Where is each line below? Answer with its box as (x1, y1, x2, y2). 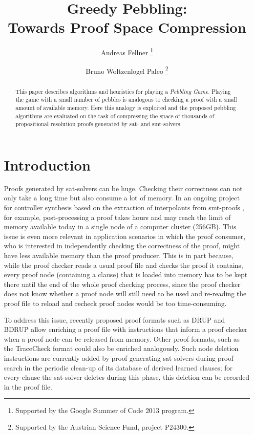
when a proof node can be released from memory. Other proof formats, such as (4, 333, 240, 344)
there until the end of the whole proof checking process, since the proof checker (4, 279, 241, 289)
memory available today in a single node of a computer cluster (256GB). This (4, 221, 236, 232)
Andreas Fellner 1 (101, 46, 153, 57)
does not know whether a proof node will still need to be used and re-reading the (4, 288, 247, 299)
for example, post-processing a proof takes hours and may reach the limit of (4, 212, 231, 222)
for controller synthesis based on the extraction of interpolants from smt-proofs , (4, 202, 245, 213)
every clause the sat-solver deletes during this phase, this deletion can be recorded (4, 372, 250, 382)
